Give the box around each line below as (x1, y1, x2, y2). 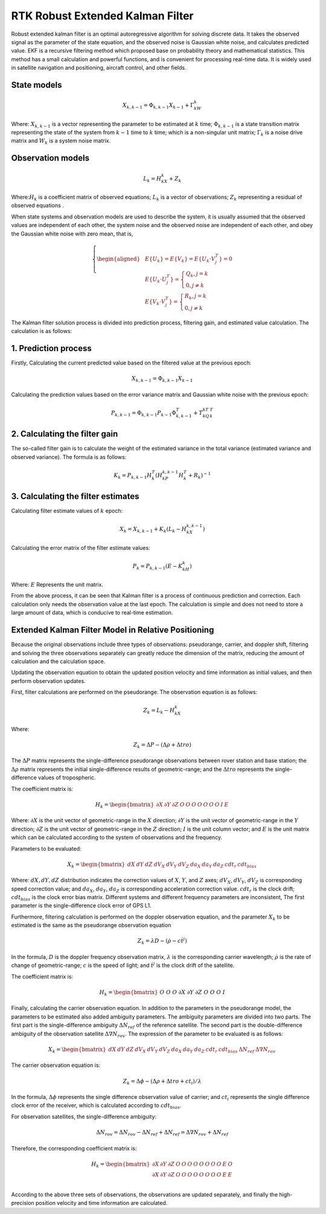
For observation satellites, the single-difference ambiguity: (11, 1113, 157, 1120)
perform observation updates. (11, 677, 86, 684)
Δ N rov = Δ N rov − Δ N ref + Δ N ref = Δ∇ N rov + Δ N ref (96, 1129, 229, 1137)
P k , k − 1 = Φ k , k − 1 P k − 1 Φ (110, 409, 176, 418)
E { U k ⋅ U (145, 275, 167, 284)
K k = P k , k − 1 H (113, 472, 152, 480)
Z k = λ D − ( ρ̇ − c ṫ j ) (137, 936, 187, 946)
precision (11, 1199, 34, 1206)
